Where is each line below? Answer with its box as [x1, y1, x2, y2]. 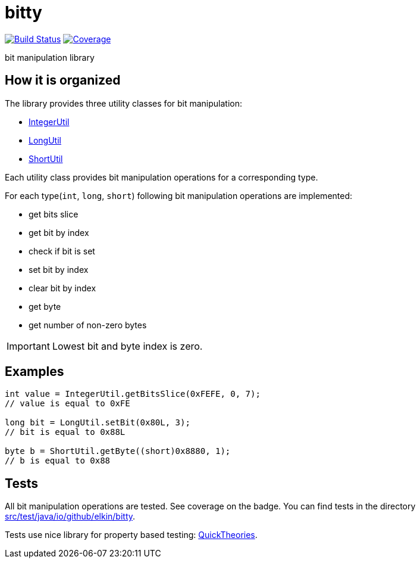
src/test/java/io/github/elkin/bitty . [5, 511, 136, 522]
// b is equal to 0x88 [5, 456, 111, 466]
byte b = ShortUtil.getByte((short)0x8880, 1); [5, 446, 231, 456]
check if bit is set [29, 245, 95, 256]
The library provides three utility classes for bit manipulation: [5, 98, 243, 108]
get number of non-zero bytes [29, 319, 147, 330]
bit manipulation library [5, 52, 95, 63]
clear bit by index [29, 282, 96, 293]
